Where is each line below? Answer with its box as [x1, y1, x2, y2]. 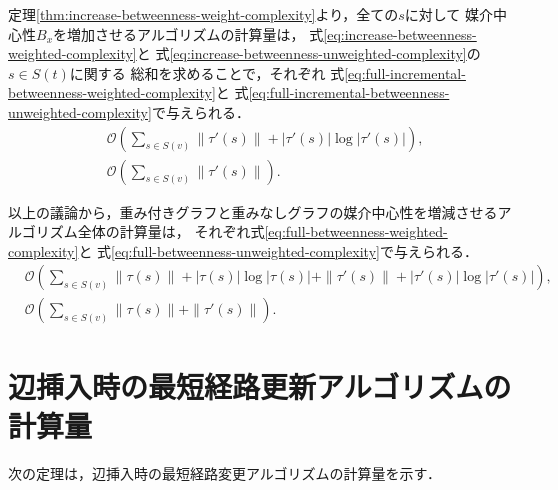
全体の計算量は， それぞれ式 [77, 221, 265, 242]
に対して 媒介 [404, 4, 494, 24]
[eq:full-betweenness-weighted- [264, 221, 448, 242]
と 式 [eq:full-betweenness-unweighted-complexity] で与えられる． [78, 240, 478, 261]
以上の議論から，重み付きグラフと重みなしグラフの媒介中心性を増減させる [8, 201, 498, 222]
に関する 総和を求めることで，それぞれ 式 [69, 62, 345, 83]
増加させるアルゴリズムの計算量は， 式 [67, 23, 324, 44]
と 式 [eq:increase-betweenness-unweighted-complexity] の [136, 43, 481, 64]
